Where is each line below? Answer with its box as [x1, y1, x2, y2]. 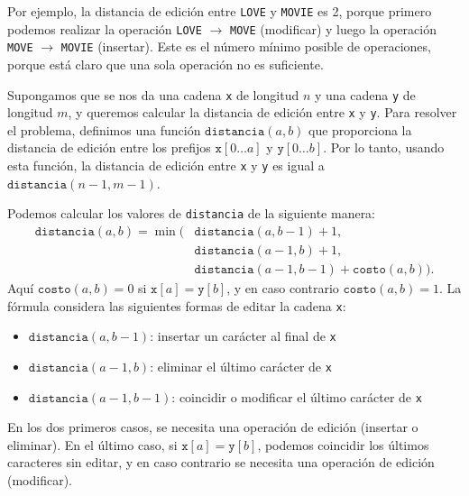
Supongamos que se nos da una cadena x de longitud [7, 85, 299, 104]
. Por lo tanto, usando [323, 138, 445, 157]
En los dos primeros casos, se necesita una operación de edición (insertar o [7, 418, 418, 436]
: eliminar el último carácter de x [150, 356, 332, 375]
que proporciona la [308, 120, 412, 139]
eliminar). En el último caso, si [7, 435, 178, 454]
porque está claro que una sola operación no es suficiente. [7, 54, 324, 73]
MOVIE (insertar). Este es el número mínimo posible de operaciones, [60, 37, 431, 56]
